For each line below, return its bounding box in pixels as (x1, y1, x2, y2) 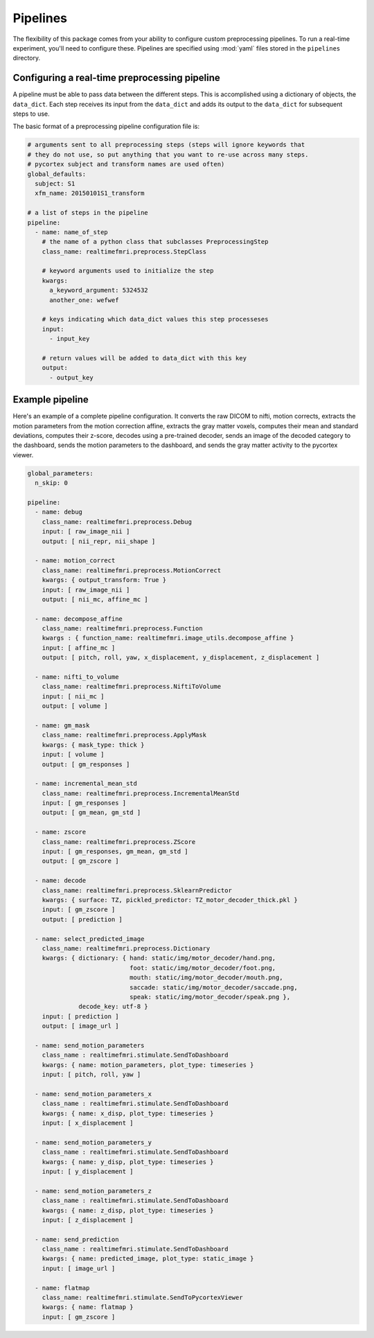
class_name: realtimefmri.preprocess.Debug (42, 518, 192, 526)
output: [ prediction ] (42, 915, 123, 923)
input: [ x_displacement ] (42, 1119, 134, 1127)
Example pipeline (12, 394, 89, 405)
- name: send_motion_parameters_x (35, 1090, 152, 1098)
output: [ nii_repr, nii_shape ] (42, 537, 156, 545)
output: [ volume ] (42, 702, 109, 710)
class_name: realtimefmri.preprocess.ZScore (42, 838, 196, 845)
